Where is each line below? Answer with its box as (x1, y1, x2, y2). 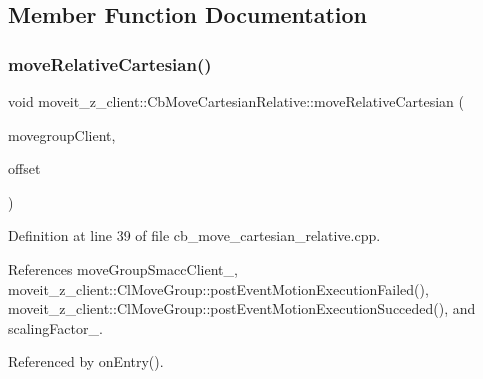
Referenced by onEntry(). (8, 351, 164, 372)
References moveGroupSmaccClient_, (8, 258, 238, 279)
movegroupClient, (8, 124, 116, 145)
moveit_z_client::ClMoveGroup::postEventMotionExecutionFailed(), (8, 278, 429, 299)
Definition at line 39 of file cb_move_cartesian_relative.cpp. (8, 225, 381, 246)
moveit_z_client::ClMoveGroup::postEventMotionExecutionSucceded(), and (8, 298, 476, 319)
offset (8, 158, 41, 179)
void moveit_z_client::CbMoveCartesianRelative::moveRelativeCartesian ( (8, 91, 464, 111)
